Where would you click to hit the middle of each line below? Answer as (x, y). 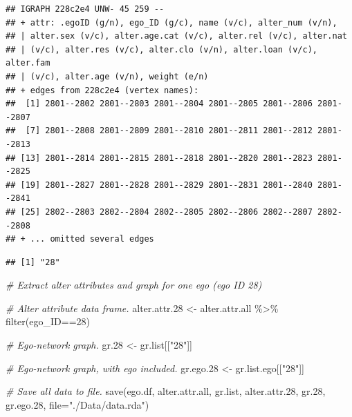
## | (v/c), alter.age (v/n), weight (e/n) (107, 76)
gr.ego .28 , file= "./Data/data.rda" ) (77, 404)
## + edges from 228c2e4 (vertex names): (102, 90)
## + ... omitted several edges (80, 239)
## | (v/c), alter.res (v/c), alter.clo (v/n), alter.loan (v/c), (162, 49)
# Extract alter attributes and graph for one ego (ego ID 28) (134, 285)
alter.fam (28, 63)
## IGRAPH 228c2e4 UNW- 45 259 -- (85, 9)
